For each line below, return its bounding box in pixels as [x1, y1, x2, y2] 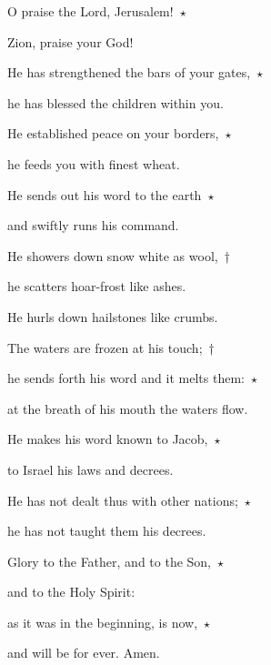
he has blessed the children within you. [7, 93, 224, 112]
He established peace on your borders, [7, 124, 219, 143]
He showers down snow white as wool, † [7, 246, 230, 265]
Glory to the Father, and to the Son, [7, 551, 212, 570]
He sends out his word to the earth [7, 185, 202, 204]
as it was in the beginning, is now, [7, 612, 198, 631]
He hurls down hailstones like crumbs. [7, 307, 218, 326]
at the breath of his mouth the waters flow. [7, 398, 248, 418]
